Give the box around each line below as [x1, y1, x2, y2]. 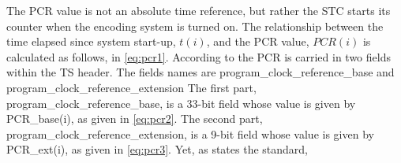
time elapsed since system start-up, [6, 33, 176, 50]
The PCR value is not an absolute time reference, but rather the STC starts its [6, 2, 391, 18]
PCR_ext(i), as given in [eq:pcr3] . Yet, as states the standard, [6, 141, 308, 157]
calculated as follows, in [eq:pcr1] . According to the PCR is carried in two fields [6, 48, 391, 65]
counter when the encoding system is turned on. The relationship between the [6, 17, 384, 34]
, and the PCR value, [206, 33, 309, 50]
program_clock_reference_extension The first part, [6, 79, 257, 95]
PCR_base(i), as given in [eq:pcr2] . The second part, [6, 110, 263, 127]
